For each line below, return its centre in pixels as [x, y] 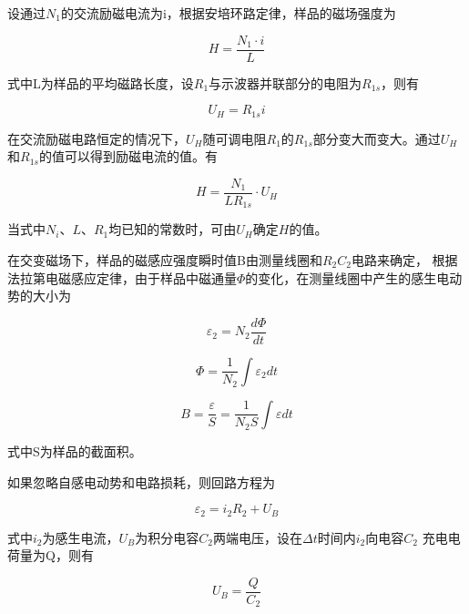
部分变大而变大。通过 [377, 138]
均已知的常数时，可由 [173, 229]
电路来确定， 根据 [404, 260]
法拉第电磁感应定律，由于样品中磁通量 [122, 277]
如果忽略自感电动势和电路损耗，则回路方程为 [141, 481]
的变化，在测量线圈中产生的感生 [341, 277]
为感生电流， [81, 537]
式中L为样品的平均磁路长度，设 [101, 82]
